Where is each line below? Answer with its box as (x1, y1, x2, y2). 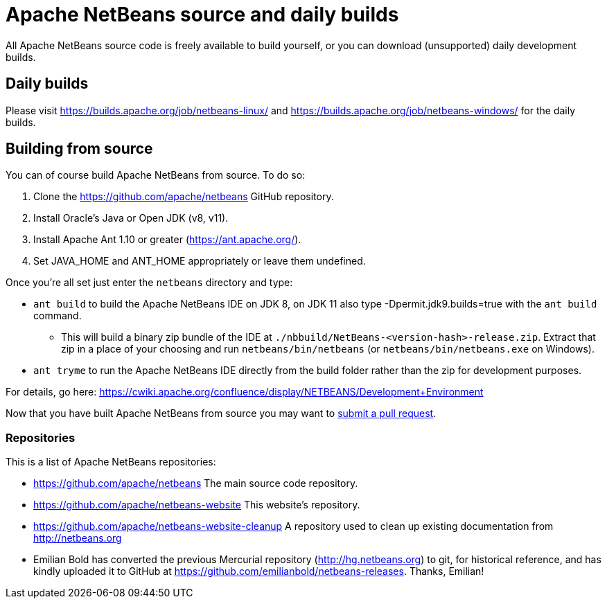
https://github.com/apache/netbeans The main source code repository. (33, 477, 358, 490)
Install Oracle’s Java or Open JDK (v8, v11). (33, 212, 229, 224)
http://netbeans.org (33, 532, 122, 544)
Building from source (6, 140, 153, 158)
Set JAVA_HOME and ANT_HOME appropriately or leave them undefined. (33, 255, 366, 267)
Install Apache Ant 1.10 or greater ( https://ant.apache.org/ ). (33, 233, 301, 246)
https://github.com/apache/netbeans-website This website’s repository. (33, 499, 360, 511)
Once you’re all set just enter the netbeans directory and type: (6, 276, 293, 289)
